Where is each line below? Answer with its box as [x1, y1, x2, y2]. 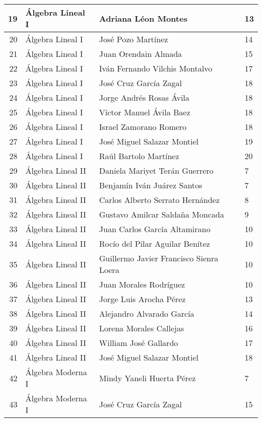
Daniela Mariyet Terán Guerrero [99, 165, 214, 176]
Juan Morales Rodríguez [99, 278, 185, 290]
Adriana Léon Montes [99, 12, 187, 24]
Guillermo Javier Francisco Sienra [99, 252, 219, 264]
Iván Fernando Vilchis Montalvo [99, 62, 213, 74]
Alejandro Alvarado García [99, 308, 194, 319]
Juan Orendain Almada [99, 48, 182, 59]
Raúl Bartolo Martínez [99, 150, 179, 162]
